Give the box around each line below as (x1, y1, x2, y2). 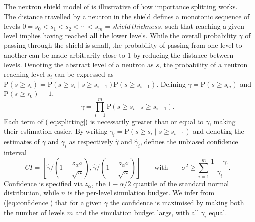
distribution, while (4, 188, 59, 198)
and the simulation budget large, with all (75, 207, 199, 217)
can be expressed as (54, 69, 113, 79)
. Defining (156, 78, 186, 89)
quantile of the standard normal (133, 178, 229, 188)
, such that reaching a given (161, 21, 244, 31)
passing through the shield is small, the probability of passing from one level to (4, 40, 242, 50)
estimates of (4, 136, 40, 147)
